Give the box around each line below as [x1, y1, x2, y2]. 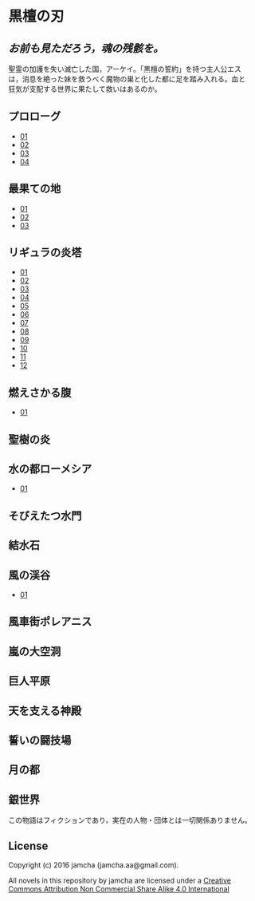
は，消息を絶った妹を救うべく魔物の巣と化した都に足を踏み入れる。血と [8, 74, 245, 84]
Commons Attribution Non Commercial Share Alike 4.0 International [8, 884, 229, 894]
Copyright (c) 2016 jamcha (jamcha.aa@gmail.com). [8, 860, 179, 870]
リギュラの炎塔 [8, 246, 82, 259]
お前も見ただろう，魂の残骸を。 [8, 41, 164, 55]
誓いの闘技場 [8, 733, 72, 747]
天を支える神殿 [8, 704, 82, 717]
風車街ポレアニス [8, 615, 92, 629]
